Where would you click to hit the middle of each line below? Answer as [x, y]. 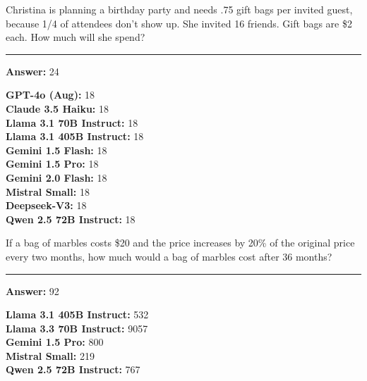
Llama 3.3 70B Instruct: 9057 [77, 328]
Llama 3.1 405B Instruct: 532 [77, 314]
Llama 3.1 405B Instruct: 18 [75, 136]
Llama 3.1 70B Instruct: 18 [72, 122]
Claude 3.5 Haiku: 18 [57, 108]
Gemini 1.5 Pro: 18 [52, 164]
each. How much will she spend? [76, 37]
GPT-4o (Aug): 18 [50, 95]
